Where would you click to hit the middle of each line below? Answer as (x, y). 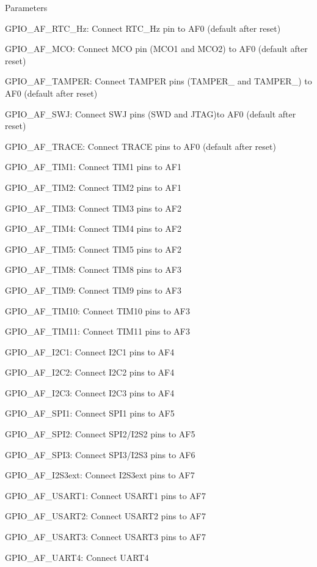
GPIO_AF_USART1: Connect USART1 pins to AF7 (105, 495)
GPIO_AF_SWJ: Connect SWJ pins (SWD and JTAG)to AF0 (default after (151, 113)
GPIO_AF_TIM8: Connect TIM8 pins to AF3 (93, 269)
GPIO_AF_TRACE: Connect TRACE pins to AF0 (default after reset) (140, 146)
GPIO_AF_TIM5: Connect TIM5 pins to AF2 (93, 249)
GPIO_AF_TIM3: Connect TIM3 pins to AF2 (93, 208)
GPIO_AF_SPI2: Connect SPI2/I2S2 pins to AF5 (100, 434)
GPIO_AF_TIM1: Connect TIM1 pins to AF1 (93, 167)
